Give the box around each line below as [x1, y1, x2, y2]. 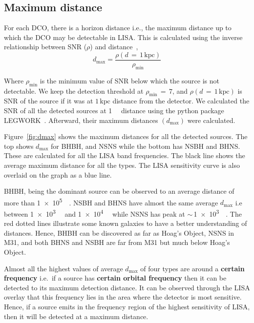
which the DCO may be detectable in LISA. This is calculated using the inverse [4, 32, 243, 42]
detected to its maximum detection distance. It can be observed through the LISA [4, 282, 250, 292]
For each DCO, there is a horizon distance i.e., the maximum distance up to [4, 22, 232, 33]
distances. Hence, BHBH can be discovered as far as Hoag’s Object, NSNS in [4, 227, 234, 238]
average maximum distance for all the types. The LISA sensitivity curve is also [4, 160, 240, 170]
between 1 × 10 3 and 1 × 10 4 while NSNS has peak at [4, 207, 185, 219]
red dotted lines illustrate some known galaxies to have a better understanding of [4, 218, 247, 228]
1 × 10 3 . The [193, 207, 242, 219]
